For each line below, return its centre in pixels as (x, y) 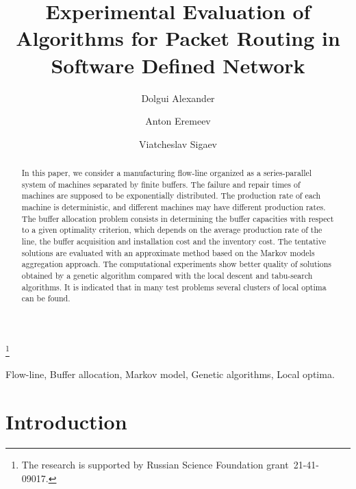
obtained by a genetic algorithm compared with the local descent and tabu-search (167, 275)
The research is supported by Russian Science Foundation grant (155, 464)
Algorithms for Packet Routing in (178, 38)
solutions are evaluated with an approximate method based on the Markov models (168, 252)
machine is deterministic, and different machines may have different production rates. (174, 207)
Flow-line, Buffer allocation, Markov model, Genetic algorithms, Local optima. (170, 374)
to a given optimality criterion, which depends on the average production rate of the (172, 230)
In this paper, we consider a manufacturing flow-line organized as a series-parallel (167, 173)
